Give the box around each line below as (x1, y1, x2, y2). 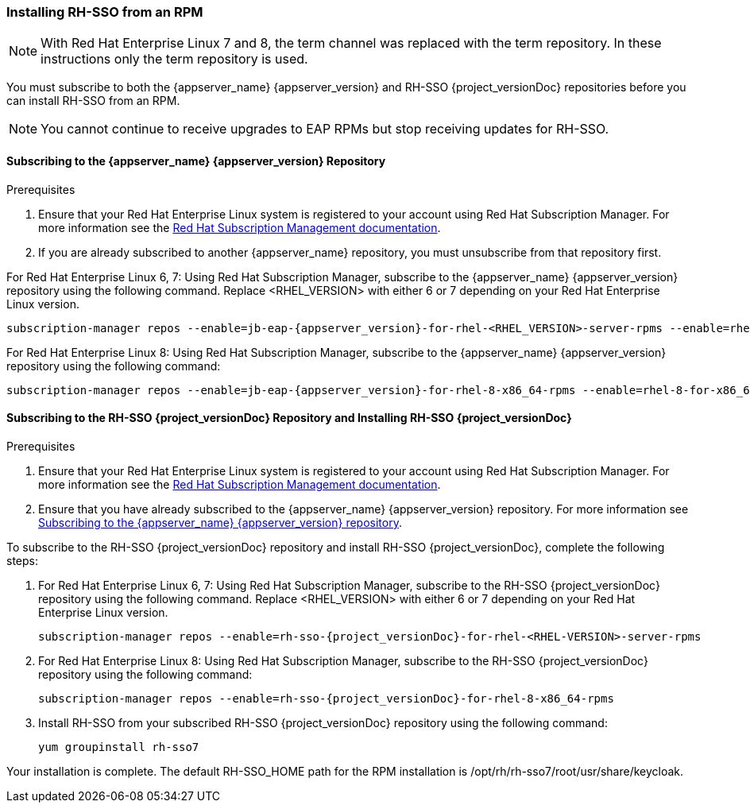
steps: (6, 553, 38, 567)
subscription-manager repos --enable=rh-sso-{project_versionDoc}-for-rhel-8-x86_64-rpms (38, 691, 614, 705)
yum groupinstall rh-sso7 (38, 740, 199, 753)
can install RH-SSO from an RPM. (6, 94, 180, 108)
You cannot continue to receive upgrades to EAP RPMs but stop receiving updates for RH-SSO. (41, 121, 609, 137)
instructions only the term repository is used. (41, 51, 308, 68)
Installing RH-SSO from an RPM (6, 4, 203, 20)
